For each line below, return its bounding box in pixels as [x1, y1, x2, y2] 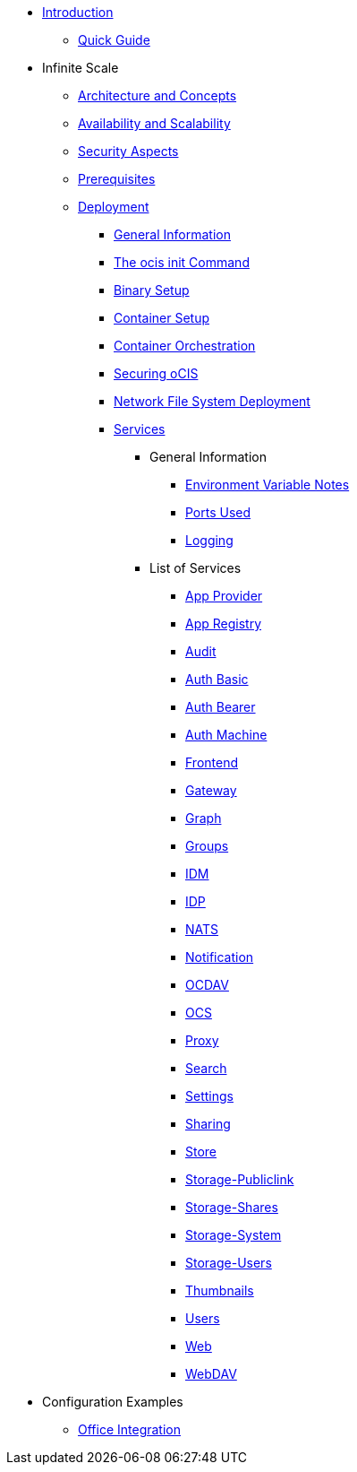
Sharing [185, 1116, 231, 1131]
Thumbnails [185, 1283, 254, 1298]
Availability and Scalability [78, 116, 231, 131]
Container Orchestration [114, 338, 256, 353]
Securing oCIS [114, 366, 199, 381]
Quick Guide [78, 32, 150, 48]
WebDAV [185, 1366, 237, 1381]
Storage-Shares [185, 1199, 278, 1215]
